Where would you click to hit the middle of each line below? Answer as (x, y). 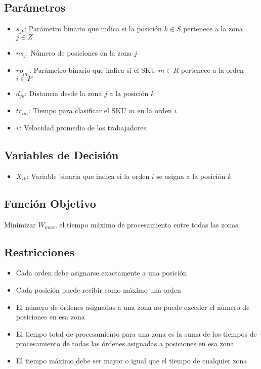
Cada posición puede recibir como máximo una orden (98, 289)
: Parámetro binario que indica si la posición (93, 29)
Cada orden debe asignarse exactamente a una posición (101, 273)
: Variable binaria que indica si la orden (88, 176)
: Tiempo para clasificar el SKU (77, 110)
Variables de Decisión (61, 154)
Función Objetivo (50, 203)
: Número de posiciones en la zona (79, 52)
